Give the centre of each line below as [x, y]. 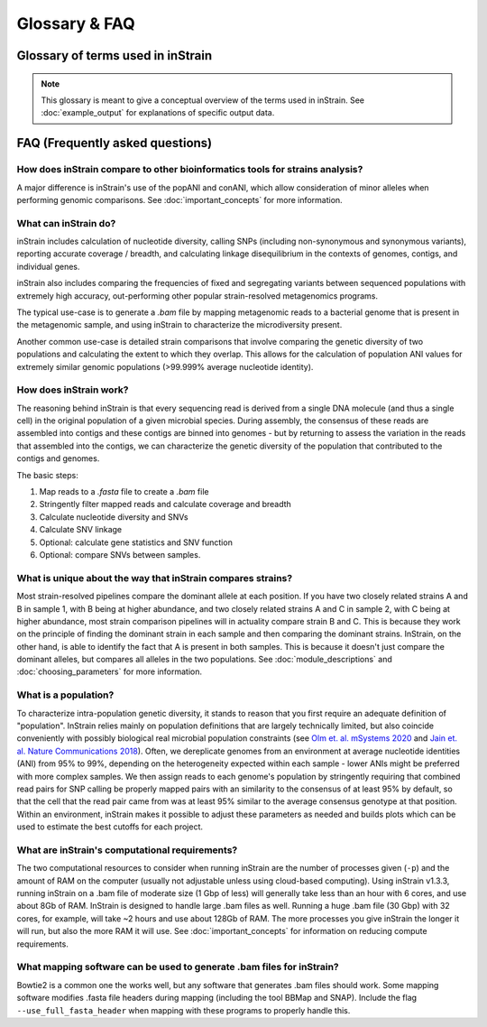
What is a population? [65, 695]
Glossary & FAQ [76, 23]
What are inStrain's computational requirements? [127, 850]
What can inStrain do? [66, 223]
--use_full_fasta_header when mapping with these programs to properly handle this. [184, 1010]
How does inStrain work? [73, 390]
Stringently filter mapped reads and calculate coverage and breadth [165, 504]
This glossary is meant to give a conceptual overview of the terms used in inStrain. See [203, 100]
